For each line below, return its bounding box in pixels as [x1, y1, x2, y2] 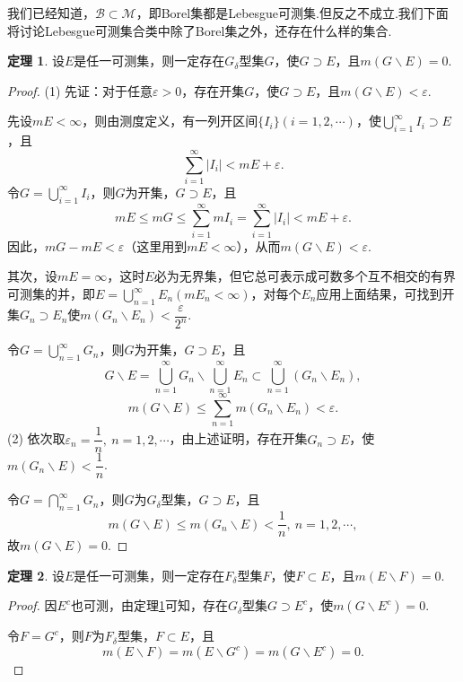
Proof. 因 [7, 596, 57, 615]
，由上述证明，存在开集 [169, 429, 308, 448]
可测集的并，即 [7, 284, 95, 302]
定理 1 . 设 [7, 51, 65, 70]
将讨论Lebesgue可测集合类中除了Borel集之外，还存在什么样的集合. [7, 21, 392, 39]
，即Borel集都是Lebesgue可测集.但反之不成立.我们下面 [135, 4, 449, 22]
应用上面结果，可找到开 [316, 284, 455, 302]
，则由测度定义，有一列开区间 [82, 111, 258, 130]
